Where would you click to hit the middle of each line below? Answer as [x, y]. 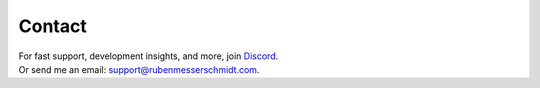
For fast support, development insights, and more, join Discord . [148, 56]
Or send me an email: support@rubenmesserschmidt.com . [139, 69]
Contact [52, 26]
